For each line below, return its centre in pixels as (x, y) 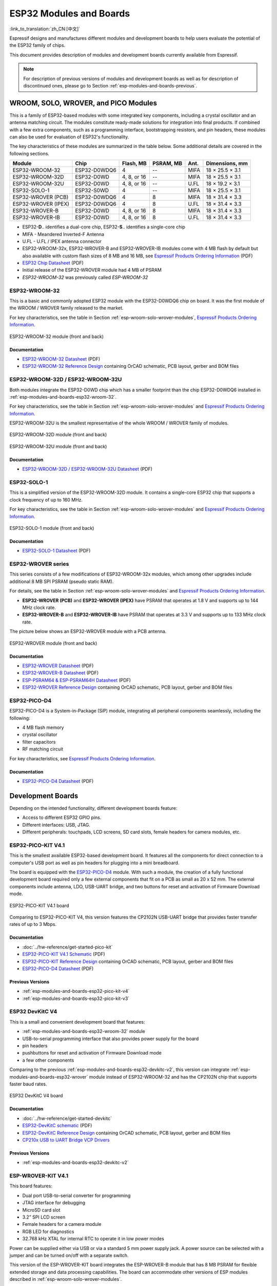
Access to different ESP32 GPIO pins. (62, 817)
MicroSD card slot (41, 1210)
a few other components (48, 1060)
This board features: (31, 1186)
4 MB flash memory (43, 727)
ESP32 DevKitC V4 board (36, 1096)
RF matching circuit (43, 749)
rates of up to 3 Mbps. (33, 924)
